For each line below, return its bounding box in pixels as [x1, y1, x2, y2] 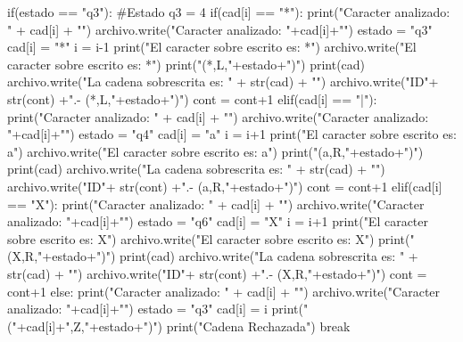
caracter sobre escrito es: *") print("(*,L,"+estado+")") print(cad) [7, 54, 366, 73]
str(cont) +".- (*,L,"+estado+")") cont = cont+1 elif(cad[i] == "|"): [7, 89, 377, 108]
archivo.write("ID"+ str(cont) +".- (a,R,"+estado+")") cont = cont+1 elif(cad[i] [7, 176, 442, 195]
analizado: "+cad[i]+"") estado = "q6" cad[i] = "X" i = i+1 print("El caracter [7, 212, 429, 231]
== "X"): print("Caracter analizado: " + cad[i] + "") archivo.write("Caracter [7, 194, 425, 213]
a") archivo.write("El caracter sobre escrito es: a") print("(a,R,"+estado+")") [7, 142, 424, 160]
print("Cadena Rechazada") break [166, 316, 351, 335]
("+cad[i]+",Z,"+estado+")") [7, 316, 163, 335]
